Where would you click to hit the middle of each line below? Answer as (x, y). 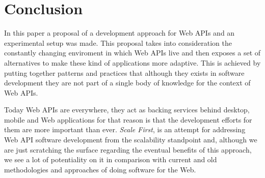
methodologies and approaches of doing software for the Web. (100, 169)
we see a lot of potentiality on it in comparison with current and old (111, 159)
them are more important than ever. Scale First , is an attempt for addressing (125, 129)
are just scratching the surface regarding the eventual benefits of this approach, (128, 149)
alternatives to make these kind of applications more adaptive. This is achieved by (132, 62)
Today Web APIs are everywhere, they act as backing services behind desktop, (127, 110)
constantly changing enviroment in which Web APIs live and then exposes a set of (132, 53)
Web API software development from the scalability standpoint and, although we (131, 140)
